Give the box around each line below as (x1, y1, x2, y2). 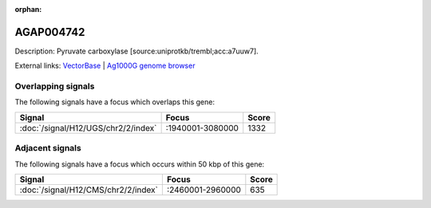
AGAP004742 (14, 25, 85, 39)
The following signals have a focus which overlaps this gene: (14, 97, 215, 107)
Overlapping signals (14, 80, 95, 92)
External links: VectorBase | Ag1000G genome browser (14, 61, 196, 71)
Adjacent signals (14, 143, 81, 154)
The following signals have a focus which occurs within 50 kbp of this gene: (14, 159, 265, 169)
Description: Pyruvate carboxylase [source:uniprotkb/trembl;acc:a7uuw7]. (14, 46, 259, 56)
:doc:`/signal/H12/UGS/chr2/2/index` (19, 122, 157, 133)
